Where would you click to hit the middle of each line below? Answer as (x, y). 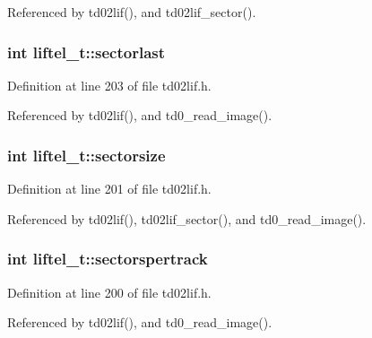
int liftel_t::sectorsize (87, 155)
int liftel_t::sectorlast (87, 52)
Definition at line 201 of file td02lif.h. (109, 189)
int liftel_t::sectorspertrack (108, 259)
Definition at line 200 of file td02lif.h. (109, 292)
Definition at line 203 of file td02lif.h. (109, 85)
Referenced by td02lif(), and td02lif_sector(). (132, 12)
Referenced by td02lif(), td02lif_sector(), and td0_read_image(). (187, 218)
